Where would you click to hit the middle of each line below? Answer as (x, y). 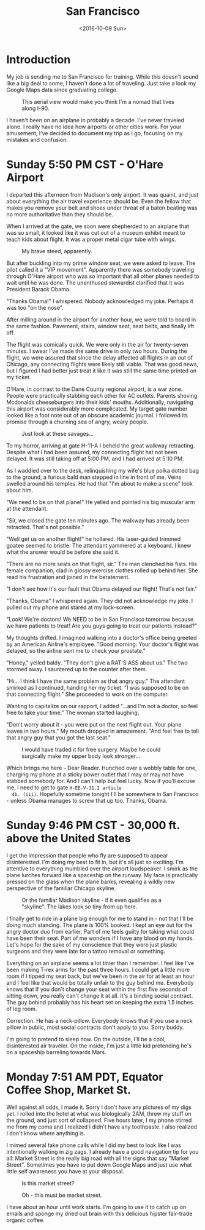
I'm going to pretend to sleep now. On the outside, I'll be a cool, (86, 1039)
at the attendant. (27, 508)
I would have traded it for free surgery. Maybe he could (91, 749)
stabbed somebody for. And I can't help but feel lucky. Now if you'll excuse (101, 781)
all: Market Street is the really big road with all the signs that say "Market (98, 1158)
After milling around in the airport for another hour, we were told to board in (101, 319)
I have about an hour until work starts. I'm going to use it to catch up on (96, 1207)
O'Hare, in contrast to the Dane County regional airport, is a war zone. (95, 389)
